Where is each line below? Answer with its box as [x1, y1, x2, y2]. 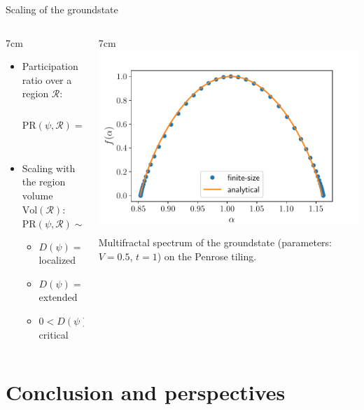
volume [22, 188, 53, 203]
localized [38, 253, 76, 267]
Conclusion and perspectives [6, 378, 286, 407]
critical [38, 327, 69, 341]
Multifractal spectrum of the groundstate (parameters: [98, 235, 332, 250]
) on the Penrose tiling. [157, 248, 257, 263]
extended [38, 290, 78, 304]
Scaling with [22, 160, 76, 175]
